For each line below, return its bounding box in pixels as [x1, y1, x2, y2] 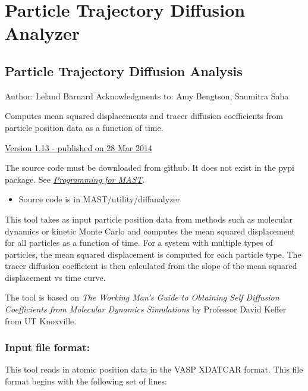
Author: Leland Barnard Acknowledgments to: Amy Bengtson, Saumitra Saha [5, 89, 289, 102]
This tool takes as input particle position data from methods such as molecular [5, 212, 293, 225]
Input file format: [5, 340, 90, 355]
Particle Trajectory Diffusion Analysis [5, 61, 243, 80]
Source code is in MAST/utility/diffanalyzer [18, 193, 181, 205]
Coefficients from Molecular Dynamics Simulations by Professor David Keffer [5, 303, 287, 315]
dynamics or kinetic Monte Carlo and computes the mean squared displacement [5, 224, 296, 237]
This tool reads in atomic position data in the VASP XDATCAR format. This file [5, 363, 303, 376]
